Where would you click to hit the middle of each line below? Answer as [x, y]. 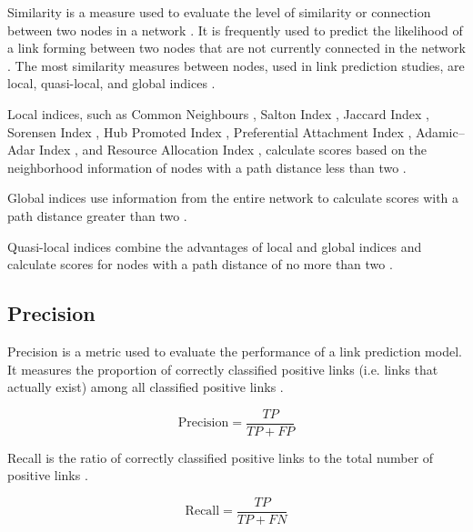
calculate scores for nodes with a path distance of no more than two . [200, 264]
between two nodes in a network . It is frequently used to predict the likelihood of [235, 30]
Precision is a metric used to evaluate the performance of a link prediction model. [235, 351]
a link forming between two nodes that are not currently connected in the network [236, 48]
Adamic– [440, 131]
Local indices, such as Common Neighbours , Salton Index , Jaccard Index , [218, 113]
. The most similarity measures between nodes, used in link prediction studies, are [236, 65]
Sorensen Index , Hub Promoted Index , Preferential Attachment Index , [210, 131]
